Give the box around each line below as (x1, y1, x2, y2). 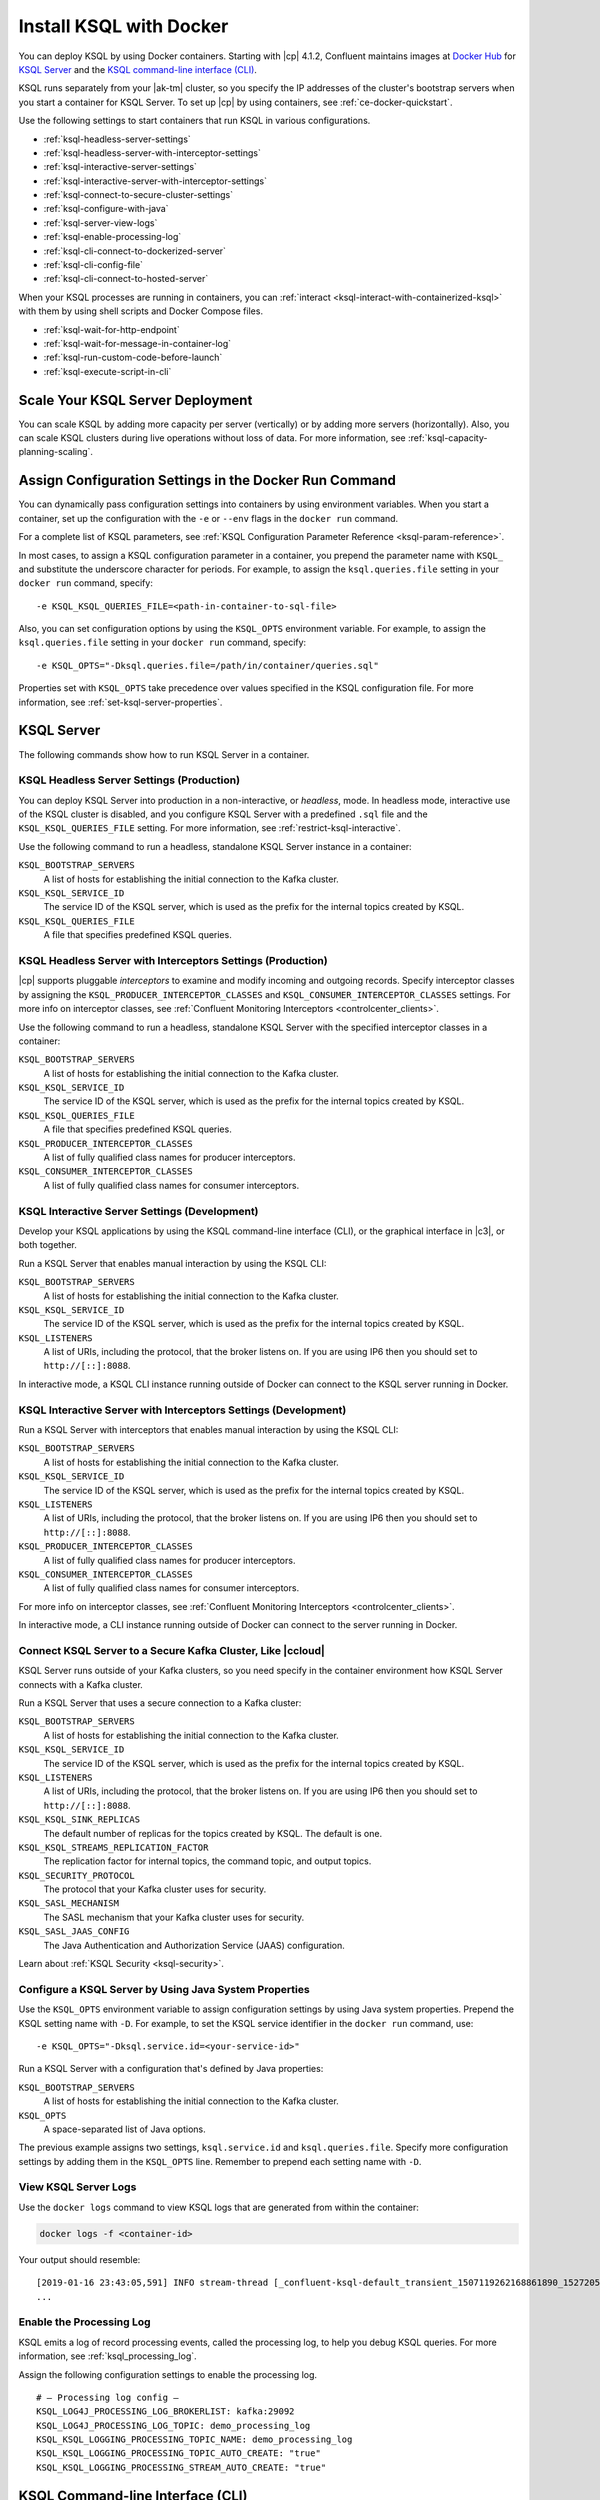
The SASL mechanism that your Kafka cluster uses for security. (43, 1911, 305, 1923)
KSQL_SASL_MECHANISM (18, 1898, 120, 1909)
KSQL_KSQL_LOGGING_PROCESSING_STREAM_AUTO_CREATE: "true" (36, 2461, 327, 2473)
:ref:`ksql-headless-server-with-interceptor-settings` (43, 146, 262, 159)
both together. (18, 1239, 77, 1251)
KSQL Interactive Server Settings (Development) (18, 1204, 259, 1218)
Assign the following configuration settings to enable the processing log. (18, 2368, 318, 2380)
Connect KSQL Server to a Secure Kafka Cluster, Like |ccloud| (18, 1643, 325, 1657)
